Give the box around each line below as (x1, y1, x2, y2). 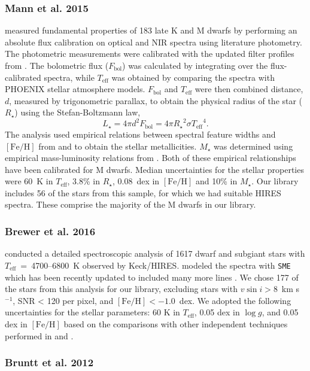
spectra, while (44, 71, 95, 83)
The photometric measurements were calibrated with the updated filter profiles (5, 47, 294, 60)
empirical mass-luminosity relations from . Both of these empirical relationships (5, 151, 296, 164)
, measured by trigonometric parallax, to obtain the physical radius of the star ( (9, 94, 303, 107)
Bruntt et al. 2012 (5, 355, 94, 370)
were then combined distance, (194, 83, 303, 95)
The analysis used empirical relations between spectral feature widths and (5, 127, 276, 140)
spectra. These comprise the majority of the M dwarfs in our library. (5, 198, 256, 211)
